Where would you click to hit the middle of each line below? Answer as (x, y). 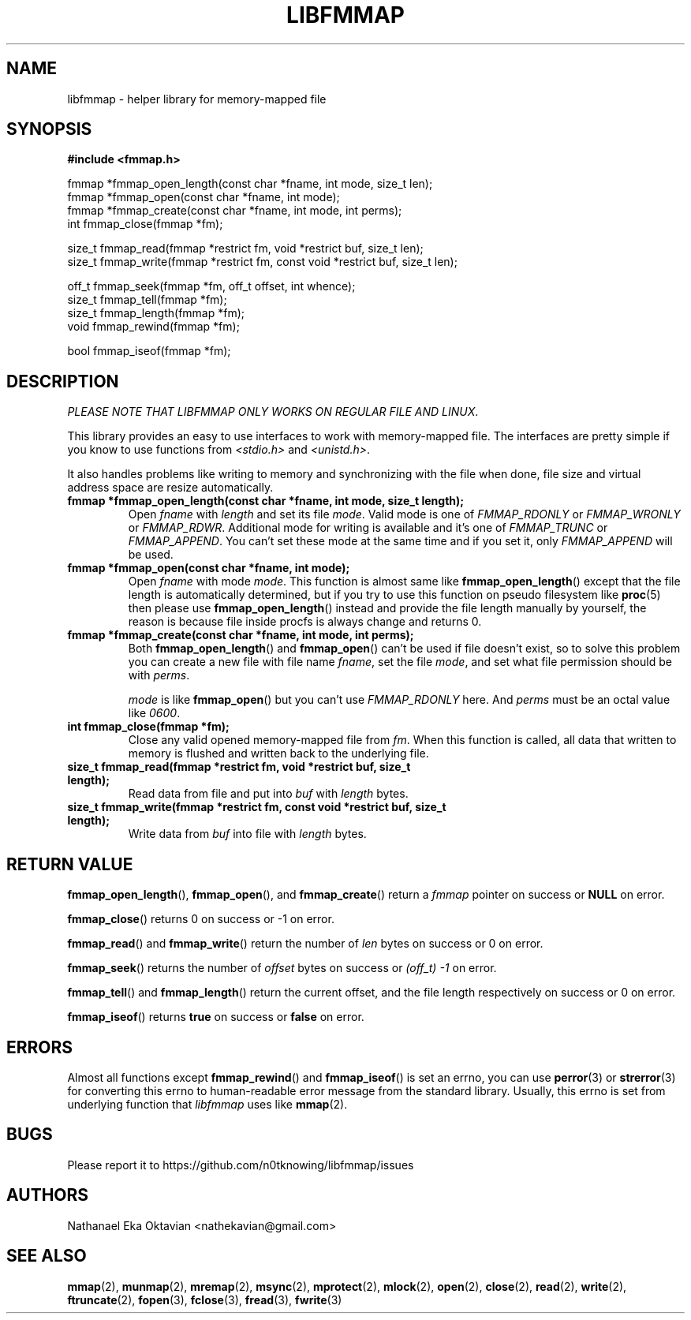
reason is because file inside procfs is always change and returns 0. (305, 622)
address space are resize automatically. (170, 488)
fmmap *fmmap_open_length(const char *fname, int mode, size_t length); (266, 501)
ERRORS (40, 1047)
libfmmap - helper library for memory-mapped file (197, 99)
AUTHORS (48, 1195)
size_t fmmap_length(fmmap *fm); (156, 313)
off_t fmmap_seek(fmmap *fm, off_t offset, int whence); (211, 286)
